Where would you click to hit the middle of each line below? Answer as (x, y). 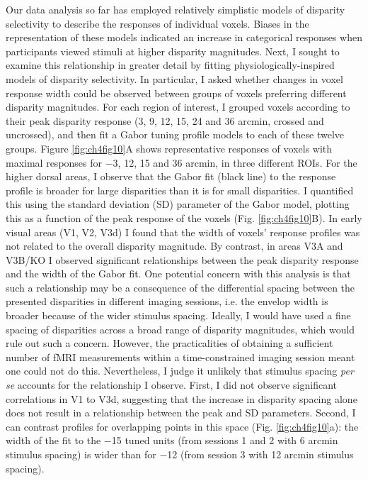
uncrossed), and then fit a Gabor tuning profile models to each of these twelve (175, 134)
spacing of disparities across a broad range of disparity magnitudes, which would (180, 329)
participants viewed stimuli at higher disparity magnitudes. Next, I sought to (173, 51)
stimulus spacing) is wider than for (81, 454)
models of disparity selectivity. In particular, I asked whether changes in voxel (174, 78)
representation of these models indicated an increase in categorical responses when (184, 37)
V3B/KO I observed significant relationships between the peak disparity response (182, 259)
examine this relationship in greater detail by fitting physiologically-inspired (170, 65)
